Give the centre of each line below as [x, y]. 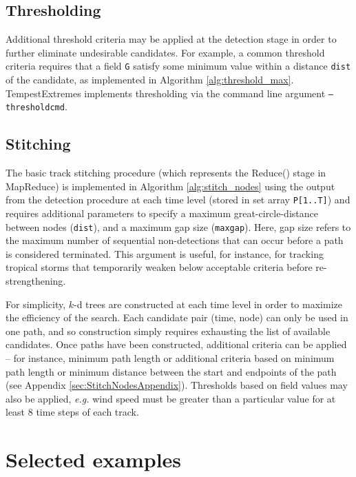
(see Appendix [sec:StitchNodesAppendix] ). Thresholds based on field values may [177, 385]
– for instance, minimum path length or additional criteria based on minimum [170, 358]
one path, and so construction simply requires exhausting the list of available [168, 331]
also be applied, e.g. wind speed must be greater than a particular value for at [171, 398]
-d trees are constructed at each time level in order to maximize [208, 304]
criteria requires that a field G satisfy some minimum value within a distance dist [178, 66]
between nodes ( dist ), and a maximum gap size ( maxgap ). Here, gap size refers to [178, 226]
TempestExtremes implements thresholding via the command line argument [166, 93]
